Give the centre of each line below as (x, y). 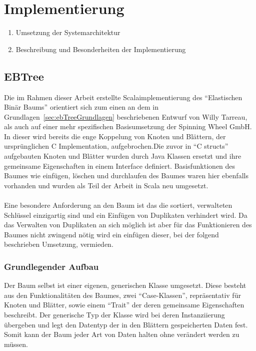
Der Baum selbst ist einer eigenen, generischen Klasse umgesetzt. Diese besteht (125, 285)
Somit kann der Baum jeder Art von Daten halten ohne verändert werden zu (122, 334)
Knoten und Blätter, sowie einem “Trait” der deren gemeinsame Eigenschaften (124, 305)
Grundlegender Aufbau (51, 266)
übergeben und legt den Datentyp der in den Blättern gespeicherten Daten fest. (126, 324)
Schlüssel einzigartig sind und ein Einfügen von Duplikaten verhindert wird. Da (126, 215)
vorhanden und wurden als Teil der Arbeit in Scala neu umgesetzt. (106, 185)
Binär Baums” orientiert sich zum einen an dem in (81, 107)
